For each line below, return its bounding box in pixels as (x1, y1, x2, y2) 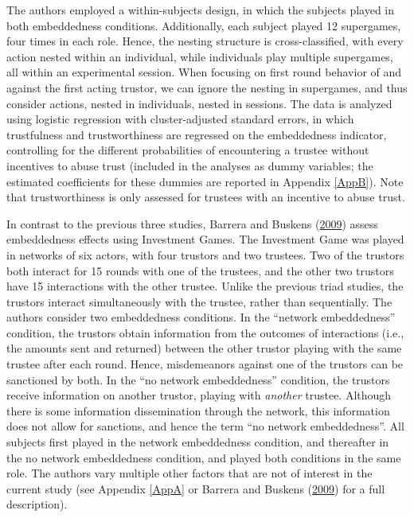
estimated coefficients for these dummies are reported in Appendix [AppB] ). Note (6, 173, 404, 189)
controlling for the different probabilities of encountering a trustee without (6, 142, 369, 158)
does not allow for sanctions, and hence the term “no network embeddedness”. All (6, 418, 404, 434)
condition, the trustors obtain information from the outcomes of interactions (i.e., (6, 324, 404, 341)
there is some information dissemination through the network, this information (6, 402, 390, 419)
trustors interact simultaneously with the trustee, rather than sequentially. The (6, 293, 393, 310)
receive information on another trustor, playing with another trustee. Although (6, 387, 392, 403)
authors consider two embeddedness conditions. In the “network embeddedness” (6, 309, 396, 325)
